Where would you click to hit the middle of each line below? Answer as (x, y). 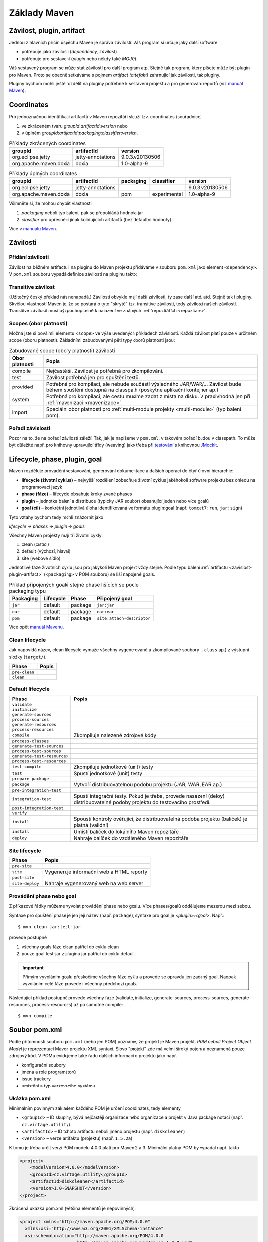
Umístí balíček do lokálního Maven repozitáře (126, 831)
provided (23, 387)
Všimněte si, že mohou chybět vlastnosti (50, 203)
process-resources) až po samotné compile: (77, 1005)
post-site (23, 878)
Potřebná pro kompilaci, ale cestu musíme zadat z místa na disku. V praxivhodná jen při (148, 396)
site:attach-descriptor (124, 618)
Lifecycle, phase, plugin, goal (55, 459)
